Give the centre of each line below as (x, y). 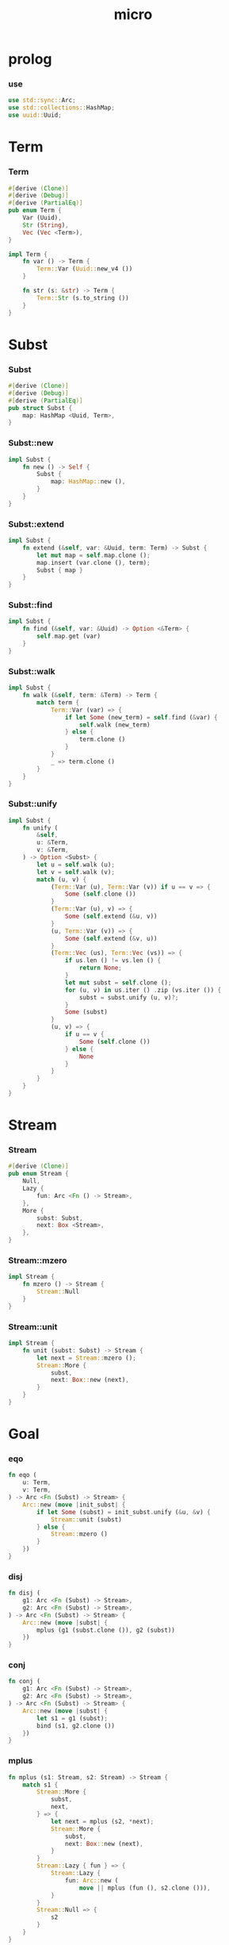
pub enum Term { (35, 211)
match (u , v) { (62, 879)
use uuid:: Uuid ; (35, 115)
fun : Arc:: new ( (92, 1880)
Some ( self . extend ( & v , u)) (111, 938)
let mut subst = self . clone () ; (118, 982)
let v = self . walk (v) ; (76, 872)
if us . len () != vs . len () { (113, 961)
